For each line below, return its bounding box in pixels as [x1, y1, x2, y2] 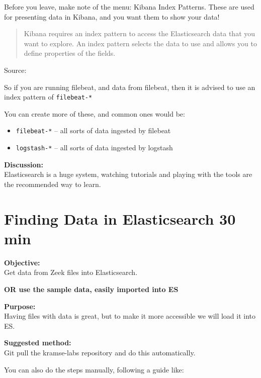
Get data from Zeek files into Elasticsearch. [4, 267, 138, 277]
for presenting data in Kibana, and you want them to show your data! [4, 11, 220, 22]
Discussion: [4, 159, 43, 169]
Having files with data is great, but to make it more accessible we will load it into [4, 311, 256, 321]
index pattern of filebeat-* [4, 91, 93, 102]
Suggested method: [4, 337, 71, 348]
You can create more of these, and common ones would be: [4, 108, 185, 119]
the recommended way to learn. [4, 178, 101, 189]
